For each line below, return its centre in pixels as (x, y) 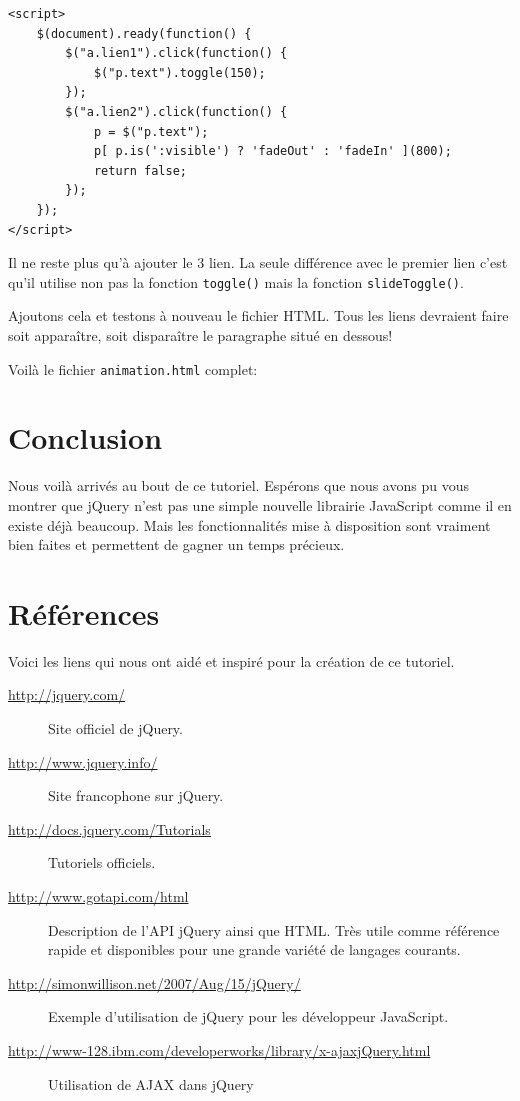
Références (84, 612)
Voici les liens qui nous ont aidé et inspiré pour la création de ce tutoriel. (231, 660)
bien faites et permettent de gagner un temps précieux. (176, 544)
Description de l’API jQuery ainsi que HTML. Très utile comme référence (274, 929)
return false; (140, 170)
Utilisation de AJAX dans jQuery (151, 1083)
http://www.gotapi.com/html (98, 896)
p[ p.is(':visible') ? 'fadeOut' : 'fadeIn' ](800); (272, 151)
